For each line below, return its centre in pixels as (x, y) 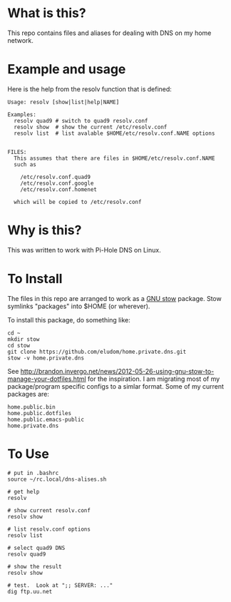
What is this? (47, 13)
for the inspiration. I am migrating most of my (154, 379)
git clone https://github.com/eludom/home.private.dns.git (97, 352)
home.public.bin (31, 407)
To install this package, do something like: (69, 320)
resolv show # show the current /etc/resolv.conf (91, 127)
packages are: (29, 394)
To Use (29, 454)
